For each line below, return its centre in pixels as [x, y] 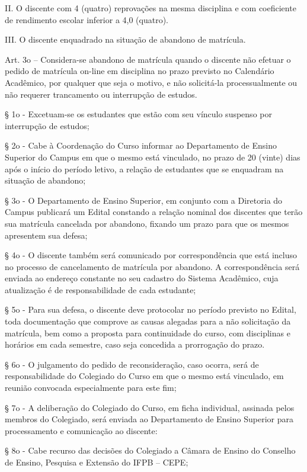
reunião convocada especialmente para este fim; [91, 388]
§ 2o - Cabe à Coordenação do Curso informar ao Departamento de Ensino [141, 145]
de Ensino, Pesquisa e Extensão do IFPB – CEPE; [97, 462]
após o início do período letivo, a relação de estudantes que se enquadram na [144, 168]
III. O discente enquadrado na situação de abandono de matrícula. [125, 39]
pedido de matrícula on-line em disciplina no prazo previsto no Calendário [140, 71]
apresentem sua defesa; [46, 235]
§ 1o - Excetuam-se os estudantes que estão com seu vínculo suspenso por [138, 114]
